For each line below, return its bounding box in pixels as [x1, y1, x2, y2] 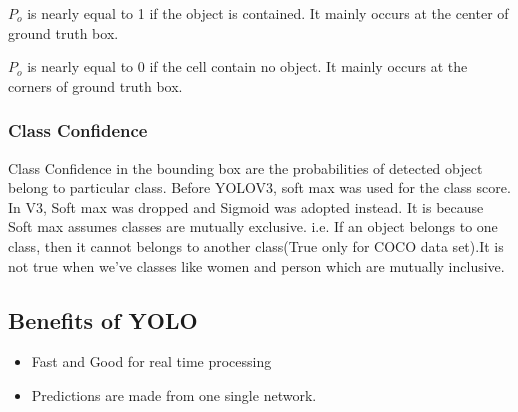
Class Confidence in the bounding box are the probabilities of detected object [8, 157, 483, 178]
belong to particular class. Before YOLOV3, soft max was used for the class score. [8, 177, 511, 198]
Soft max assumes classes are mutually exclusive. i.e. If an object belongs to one [8, 216, 498, 237]
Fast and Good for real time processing [31, 351, 272, 372]
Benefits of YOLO [8, 304, 198, 335]
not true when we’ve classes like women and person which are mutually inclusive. [8, 255, 505, 276]
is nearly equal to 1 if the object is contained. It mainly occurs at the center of [27, 3, 509, 23]
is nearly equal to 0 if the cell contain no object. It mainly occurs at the [27, 56, 468, 77]
